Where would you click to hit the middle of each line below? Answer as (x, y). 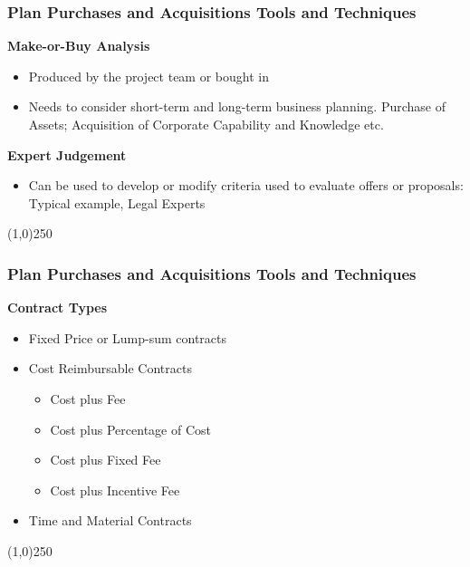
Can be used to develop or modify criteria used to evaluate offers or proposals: (246, 185)
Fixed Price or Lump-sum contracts (128, 337)
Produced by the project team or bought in (149, 76)
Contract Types (58, 308)
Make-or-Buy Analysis (79, 46)
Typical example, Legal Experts (117, 202)
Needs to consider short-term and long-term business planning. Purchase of (237, 106)
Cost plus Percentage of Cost (130, 429)
